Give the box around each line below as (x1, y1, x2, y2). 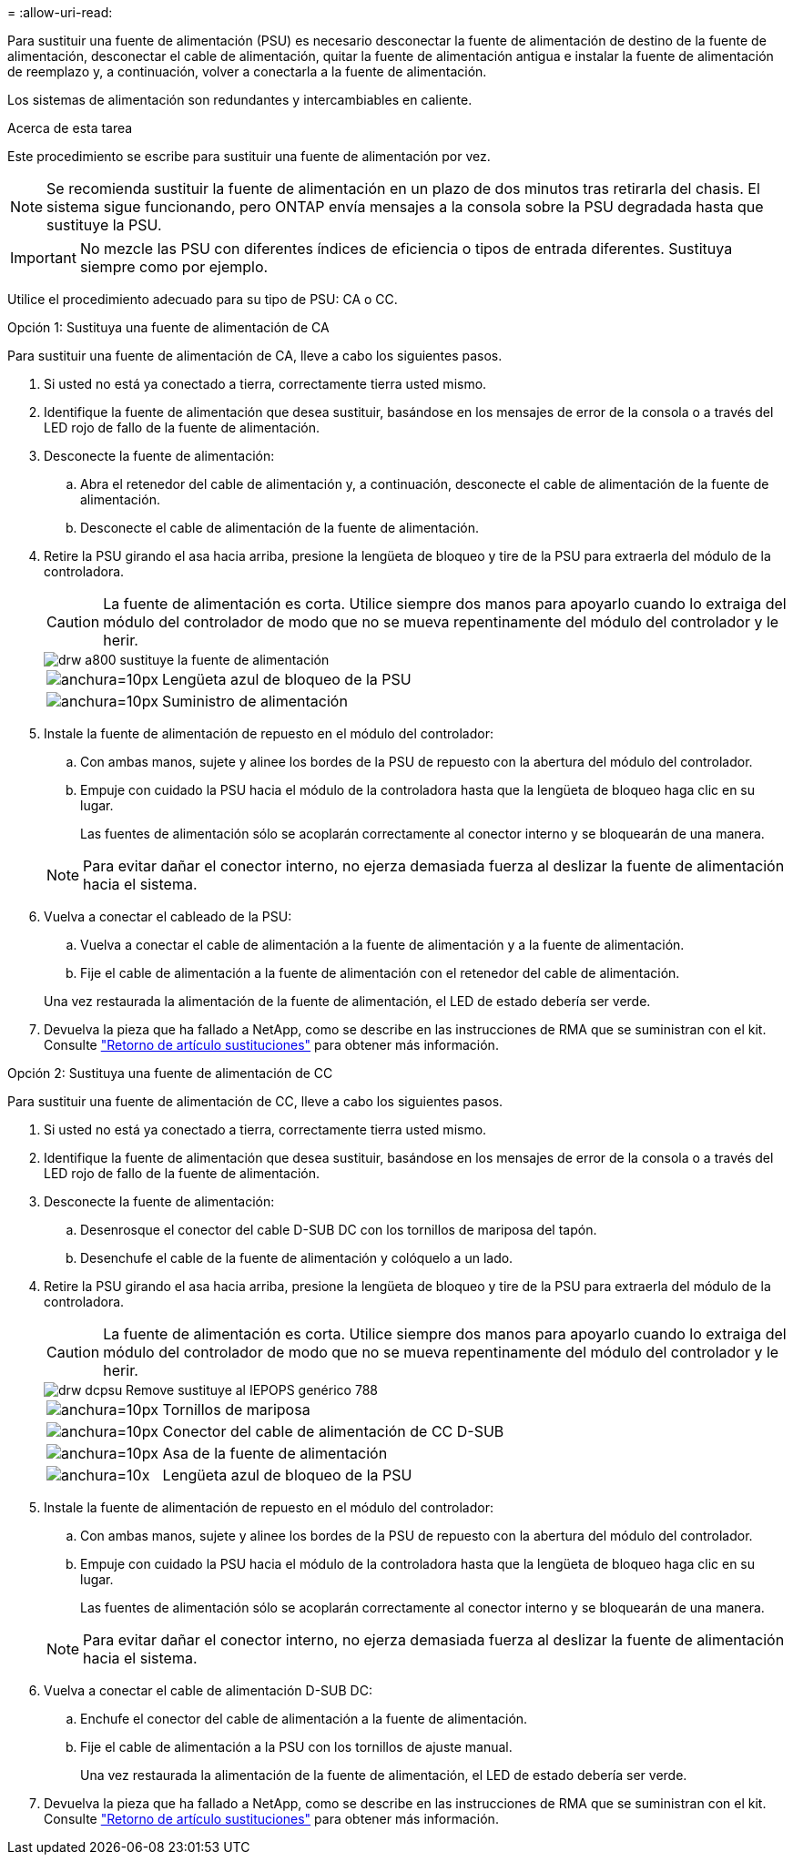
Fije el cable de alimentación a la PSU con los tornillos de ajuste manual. (80, 1739, 513, 1755)
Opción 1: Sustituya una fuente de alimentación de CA (7, 320, 330, 335)
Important (10, 249, 76, 267)
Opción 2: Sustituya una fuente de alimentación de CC (7, 1065, 333, 1081)
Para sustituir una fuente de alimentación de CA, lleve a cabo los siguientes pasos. (7, 348, 503, 363)
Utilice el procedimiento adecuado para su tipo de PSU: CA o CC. (7, 291, 398, 307)
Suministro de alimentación (161, 692, 348, 710)
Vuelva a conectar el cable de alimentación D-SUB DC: (44, 1683, 372, 1698)
